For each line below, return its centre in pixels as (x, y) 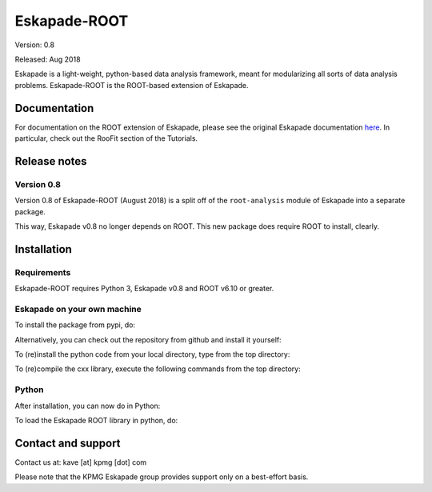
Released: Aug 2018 (48, 59)
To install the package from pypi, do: (75, 325)
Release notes (51, 161)
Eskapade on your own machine (78, 309)
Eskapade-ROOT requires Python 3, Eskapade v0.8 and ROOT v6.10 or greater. (144, 289)
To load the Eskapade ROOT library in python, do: (96, 420)
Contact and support (68, 443)
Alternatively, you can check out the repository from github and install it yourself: (148, 339)
